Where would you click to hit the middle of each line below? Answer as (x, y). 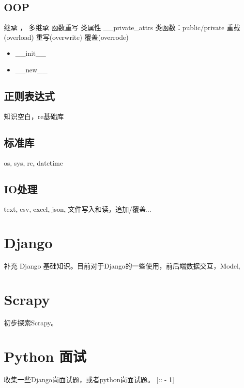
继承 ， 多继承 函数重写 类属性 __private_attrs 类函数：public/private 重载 (122, 27)
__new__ (31, 69)
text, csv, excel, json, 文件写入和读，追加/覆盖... (78, 209)
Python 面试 (45, 356)
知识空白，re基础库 (34, 116)
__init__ (30, 53)
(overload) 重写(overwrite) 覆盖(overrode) (66, 37)
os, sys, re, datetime (33, 162)
